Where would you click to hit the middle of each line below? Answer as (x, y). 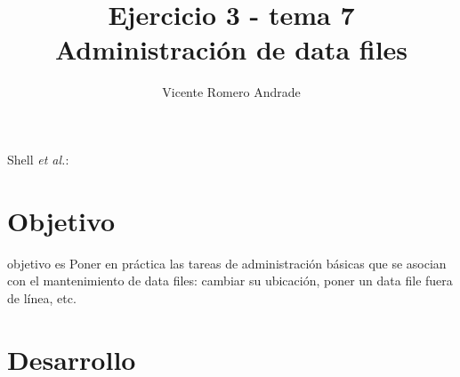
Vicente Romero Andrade (231, 92)
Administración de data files (231, 49)
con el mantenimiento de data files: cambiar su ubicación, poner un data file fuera (230, 281)
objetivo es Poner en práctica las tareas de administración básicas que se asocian (227, 263)
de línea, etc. (42, 297)
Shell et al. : (38, 159)
